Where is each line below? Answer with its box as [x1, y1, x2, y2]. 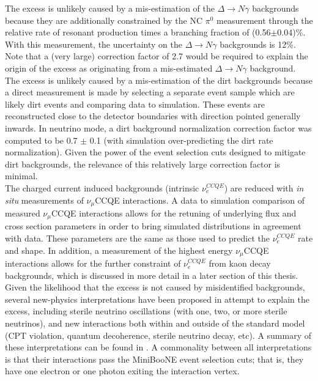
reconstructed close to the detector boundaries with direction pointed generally [5, 109, 301, 122]
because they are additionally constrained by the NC [5, 13, 203, 26]
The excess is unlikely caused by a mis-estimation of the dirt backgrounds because [5, 73, 313, 86]
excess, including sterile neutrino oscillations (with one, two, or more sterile [5, 305, 287, 317]
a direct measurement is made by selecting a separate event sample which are [5, 86, 295, 98]
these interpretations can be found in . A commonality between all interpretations [5, 341, 312, 353]
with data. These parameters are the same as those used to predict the [5, 232, 270, 244]
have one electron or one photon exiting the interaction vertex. [5, 364, 240, 377]
